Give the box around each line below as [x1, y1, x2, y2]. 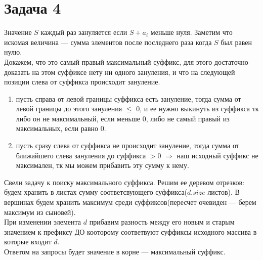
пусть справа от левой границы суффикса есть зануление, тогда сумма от [16, 93, 241, 104]
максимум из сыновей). [4, 206, 76, 217]
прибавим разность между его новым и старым [89, 216, 235, 227]
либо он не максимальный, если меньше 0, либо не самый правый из [16, 113, 230, 123]
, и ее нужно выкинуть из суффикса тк [140, 103, 259, 114]
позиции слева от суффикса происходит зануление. [4, 76, 160, 87]
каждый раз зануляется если [40, 27, 127, 37]
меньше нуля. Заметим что [150, 27, 233, 37]
